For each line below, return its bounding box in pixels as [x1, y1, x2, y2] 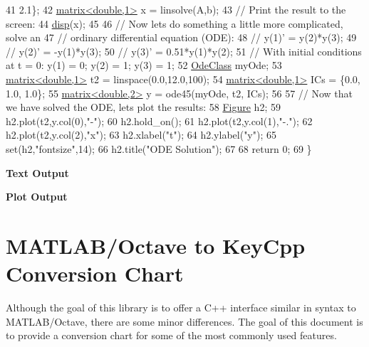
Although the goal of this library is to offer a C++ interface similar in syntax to [6, 300, 356, 315]
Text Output [6, 165, 69, 180]
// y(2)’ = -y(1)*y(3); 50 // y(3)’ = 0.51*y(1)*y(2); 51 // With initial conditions [6, 43, 362, 58]
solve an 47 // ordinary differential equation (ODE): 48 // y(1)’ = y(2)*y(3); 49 [6, 30, 357, 45]
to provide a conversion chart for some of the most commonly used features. [6, 328, 337, 343]
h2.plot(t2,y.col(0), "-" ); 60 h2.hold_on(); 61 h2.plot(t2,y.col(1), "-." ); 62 [6, 113, 313, 128]
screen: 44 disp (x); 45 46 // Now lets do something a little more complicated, [6, 16, 343, 31]
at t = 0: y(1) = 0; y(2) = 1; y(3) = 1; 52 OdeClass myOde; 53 [6, 58, 282, 73]
